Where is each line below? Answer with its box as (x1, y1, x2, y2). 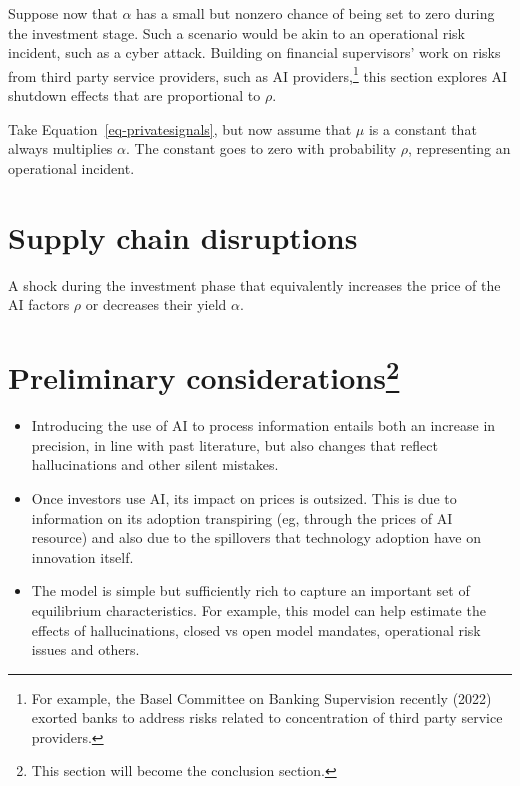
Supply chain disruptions (8, 216, 358, 257)
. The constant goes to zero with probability (126, 138, 397, 159)
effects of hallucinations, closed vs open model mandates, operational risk (31, 619, 481, 640)
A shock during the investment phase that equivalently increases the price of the (8, 274, 501, 295)
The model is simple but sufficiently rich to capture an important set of (31, 580, 470, 601)
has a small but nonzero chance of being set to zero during (136, 3, 495, 23)
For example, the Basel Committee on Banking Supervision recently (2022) (31, 687, 492, 708)
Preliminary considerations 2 (8, 352, 400, 398)
